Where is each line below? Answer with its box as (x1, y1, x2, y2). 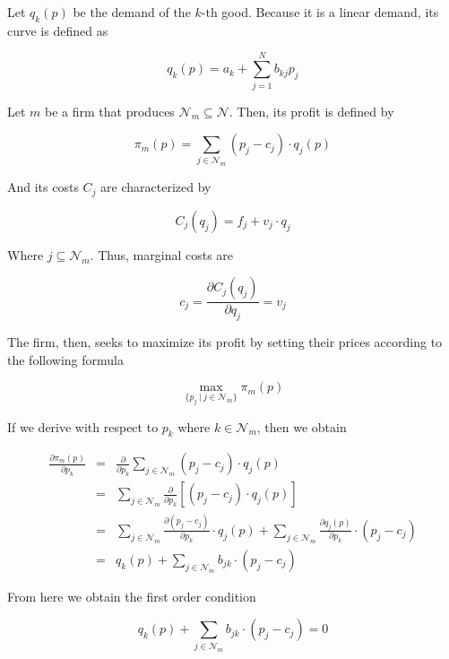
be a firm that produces (45, 101, 175, 120)
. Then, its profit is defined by (229, 101, 394, 120)
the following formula (7, 350, 124, 369)
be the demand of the (73, 3, 191, 21)
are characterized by (100, 178, 212, 196)
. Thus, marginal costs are (90, 245, 234, 264)
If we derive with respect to (7, 417, 159, 436)
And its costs (7, 178, 79, 196)
